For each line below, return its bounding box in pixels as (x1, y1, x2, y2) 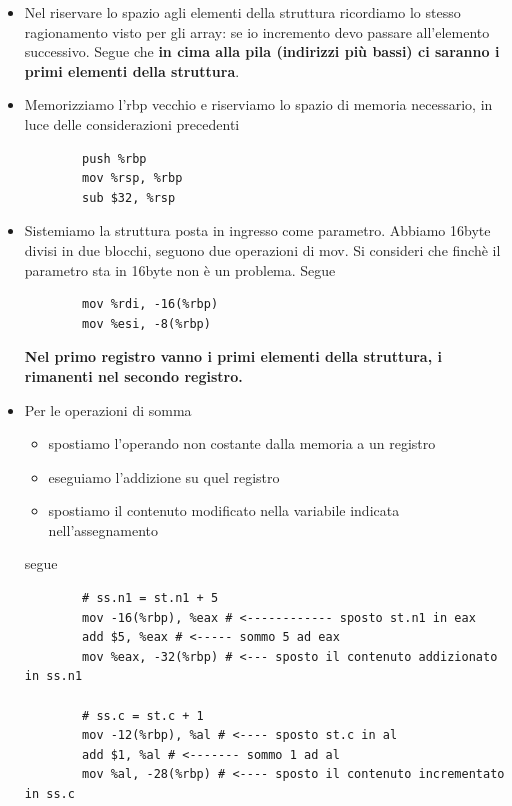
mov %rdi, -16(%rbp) (82, 297, 219, 312)
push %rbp (82, 151, 147, 166)
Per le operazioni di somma (24, 399, 192, 420)
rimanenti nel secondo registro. (24, 365, 243, 386)
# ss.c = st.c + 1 (82, 708, 204, 723)
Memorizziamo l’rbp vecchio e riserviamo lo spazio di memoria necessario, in (24, 94, 493, 115)
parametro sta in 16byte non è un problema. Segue (24, 259, 336, 280)
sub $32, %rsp (82, 190, 176, 205)
